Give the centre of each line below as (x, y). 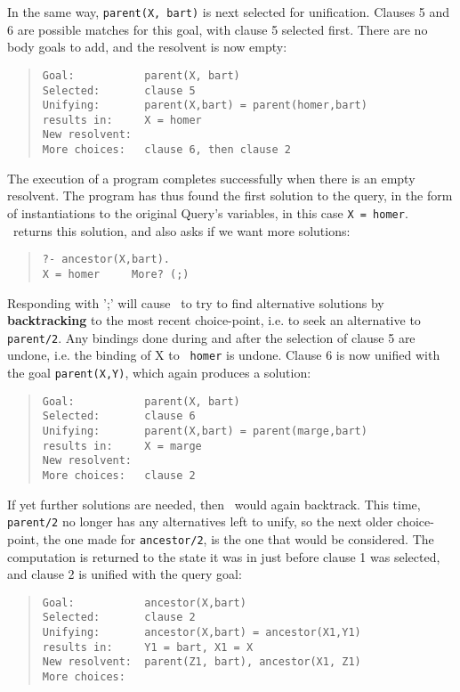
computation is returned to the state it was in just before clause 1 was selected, (224, 556)
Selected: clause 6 (119, 416)
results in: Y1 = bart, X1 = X (148, 647)
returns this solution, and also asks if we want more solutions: (182, 230)
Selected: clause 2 (119, 618)
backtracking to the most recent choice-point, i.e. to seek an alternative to (214, 320)
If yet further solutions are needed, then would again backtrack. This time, (214, 504)
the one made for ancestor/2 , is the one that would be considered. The (238, 538)
